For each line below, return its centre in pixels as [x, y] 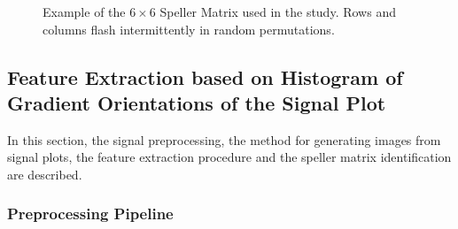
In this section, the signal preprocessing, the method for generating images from [224, 139]
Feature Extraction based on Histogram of [205, 76]
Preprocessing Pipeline [90, 214]
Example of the [84, 11]
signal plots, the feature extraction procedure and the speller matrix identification [229, 157]
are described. [45, 174]
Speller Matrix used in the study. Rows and [278, 11]
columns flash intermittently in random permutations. [189, 29]
